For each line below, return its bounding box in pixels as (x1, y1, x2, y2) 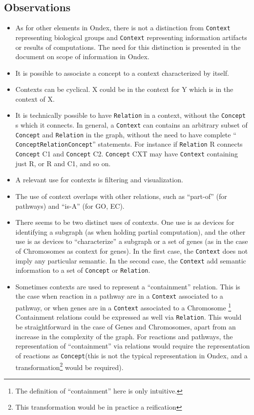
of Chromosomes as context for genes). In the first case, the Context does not (15, 245, 248, 256)
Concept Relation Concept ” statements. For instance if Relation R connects (15, 139, 243, 149)
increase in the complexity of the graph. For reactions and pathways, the (15, 331, 233, 341)
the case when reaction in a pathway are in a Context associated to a (15, 291, 223, 301)
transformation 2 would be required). (15, 360, 124, 372)
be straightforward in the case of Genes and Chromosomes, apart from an (15, 322, 236, 332)
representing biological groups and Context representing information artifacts (15, 32, 247, 42)
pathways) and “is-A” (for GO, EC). (15, 200, 125, 211)
